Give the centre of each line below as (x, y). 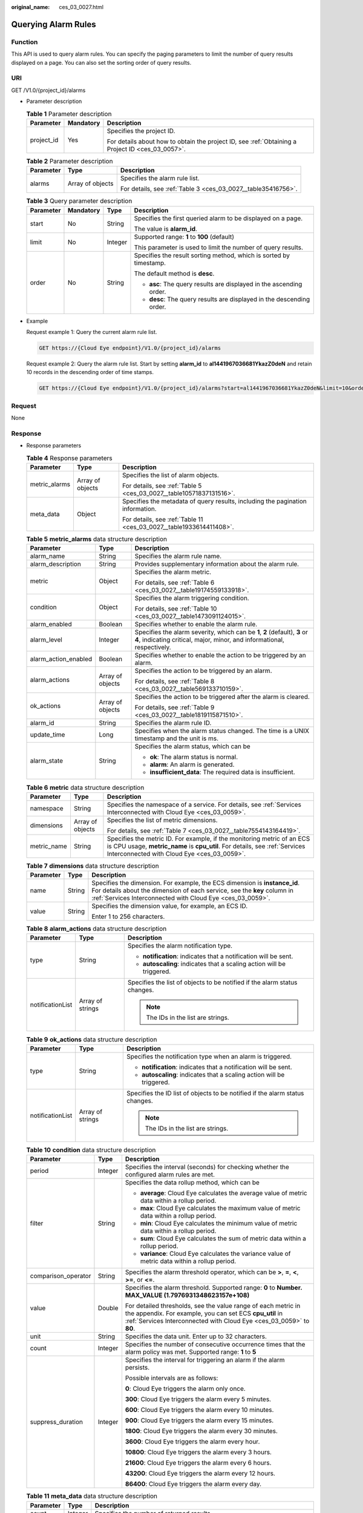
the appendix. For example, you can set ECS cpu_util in (204, 1313)
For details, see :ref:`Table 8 (175, 681)
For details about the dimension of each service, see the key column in (192, 891)
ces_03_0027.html (81, 7)
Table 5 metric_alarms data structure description (97, 539)
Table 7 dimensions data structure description (93, 865)
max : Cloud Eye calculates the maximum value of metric (220, 1209)
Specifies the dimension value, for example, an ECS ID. (170, 906)
